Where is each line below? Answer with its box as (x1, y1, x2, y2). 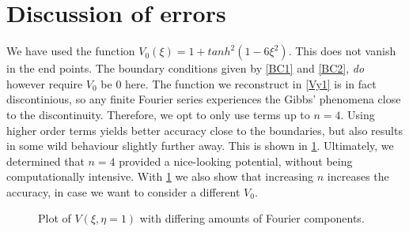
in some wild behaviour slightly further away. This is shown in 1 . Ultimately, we (6, 137, 394, 154)
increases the (327, 168, 389, 185)
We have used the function (6, 43, 135, 59)
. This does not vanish (288, 43, 396, 59)
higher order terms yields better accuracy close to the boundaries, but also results (6, 122, 403, 138)
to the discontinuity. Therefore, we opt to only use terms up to (6, 106, 310, 122)
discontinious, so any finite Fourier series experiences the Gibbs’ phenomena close (6, 91, 401, 107)
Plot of (38, 210, 71, 226)
